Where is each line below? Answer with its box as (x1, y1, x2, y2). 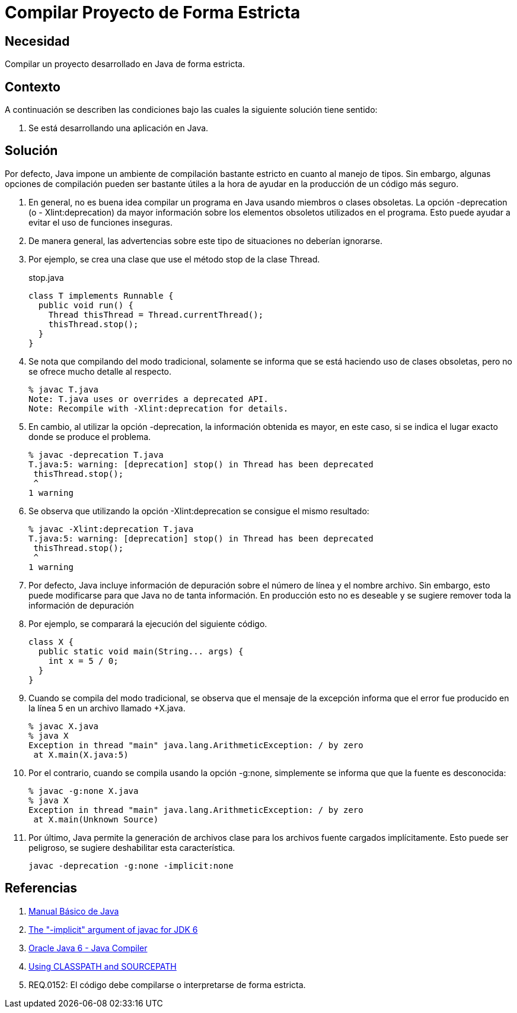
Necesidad (5, 33, 70, 49)
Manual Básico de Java (28, 906, 119, 916)
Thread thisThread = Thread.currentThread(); (48, 309, 264, 319)
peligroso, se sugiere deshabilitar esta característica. (28, 842, 235, 853)
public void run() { (38, 300, 134, 310)
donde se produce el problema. (28, 431, 151, 442)
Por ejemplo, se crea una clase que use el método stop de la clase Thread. (28, 254, 320, 264)
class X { (28, 637, 74, 647)
